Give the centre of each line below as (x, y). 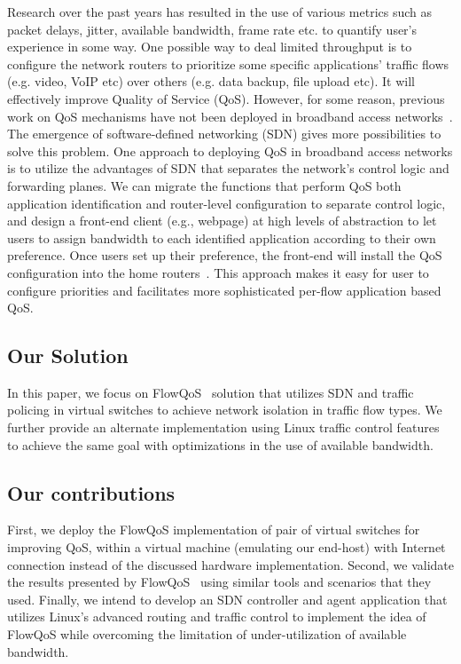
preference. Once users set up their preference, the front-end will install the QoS (225, 255)
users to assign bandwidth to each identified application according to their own (222, 237)
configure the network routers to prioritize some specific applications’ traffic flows (228, 63)
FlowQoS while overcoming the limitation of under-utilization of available (207, 634)
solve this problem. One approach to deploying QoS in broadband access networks (230, 150)
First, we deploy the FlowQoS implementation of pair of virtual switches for (214, 530)
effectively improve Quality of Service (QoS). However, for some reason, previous (226, 98)
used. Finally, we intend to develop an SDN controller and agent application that (227, 599)
